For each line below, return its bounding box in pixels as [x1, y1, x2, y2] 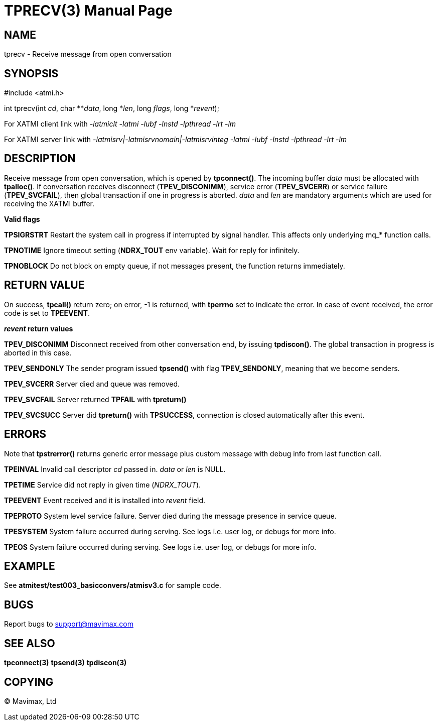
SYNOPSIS [4, 67, 59, 80]
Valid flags [4, 214, 40, 223]
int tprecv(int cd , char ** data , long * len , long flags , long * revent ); [4, 104, 219, 113]
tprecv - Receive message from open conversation [4, 50, 172, 59]
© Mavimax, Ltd [4, 696, 57, 705]
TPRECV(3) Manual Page [4, 2, 173, 19]
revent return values [4, 324, 73, 333]
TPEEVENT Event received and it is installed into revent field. [4, 496, 206, 505]
